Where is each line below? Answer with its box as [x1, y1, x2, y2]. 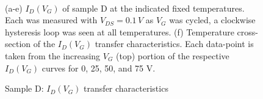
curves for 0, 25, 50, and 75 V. [41, 61, 156, 74]
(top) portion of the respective [116, 49, 229, 62]
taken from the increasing [5, 49, 101, 62]
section [5, 37, 31, 50]
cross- [237, 25, 258, 38]
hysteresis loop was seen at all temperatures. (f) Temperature [5, 25, 234, 38]
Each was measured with [5, 13, 98, 26]
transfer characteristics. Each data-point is [95, 37, 254, 50]
